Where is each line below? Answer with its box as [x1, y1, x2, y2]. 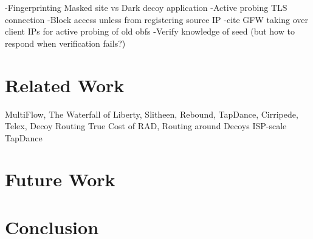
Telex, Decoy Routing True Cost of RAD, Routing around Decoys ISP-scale [5, 119, 287, 132]
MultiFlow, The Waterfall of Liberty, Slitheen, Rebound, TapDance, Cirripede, [5, 107, 298, 120]
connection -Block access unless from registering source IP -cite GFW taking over [5, 13, 309, 25]
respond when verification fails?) [5, 36, 126, 49]
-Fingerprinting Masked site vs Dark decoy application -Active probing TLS [5, 1, 287, 13]
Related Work [5, 72, 125, 97]
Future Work [5, 167, 115, 192]
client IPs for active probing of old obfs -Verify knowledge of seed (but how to [5, 25, 295, 38]
